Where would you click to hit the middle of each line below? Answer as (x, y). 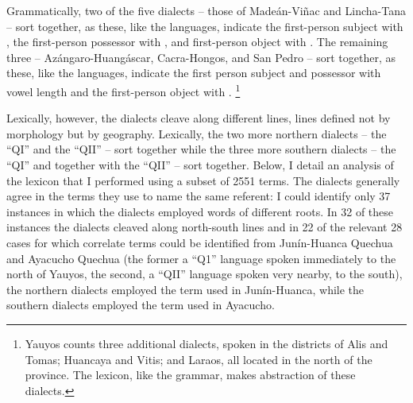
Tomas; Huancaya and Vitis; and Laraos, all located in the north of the (199, 359)
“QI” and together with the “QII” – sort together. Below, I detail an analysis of (200, 165)
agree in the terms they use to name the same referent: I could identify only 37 (199, 196)
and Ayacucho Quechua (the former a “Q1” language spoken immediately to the (201, 258)
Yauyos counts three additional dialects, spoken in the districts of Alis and (206, 343)
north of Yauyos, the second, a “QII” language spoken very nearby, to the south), (205, 274)
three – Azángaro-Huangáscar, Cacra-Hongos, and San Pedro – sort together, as (201, 57)
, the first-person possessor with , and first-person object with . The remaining (197, 42)
